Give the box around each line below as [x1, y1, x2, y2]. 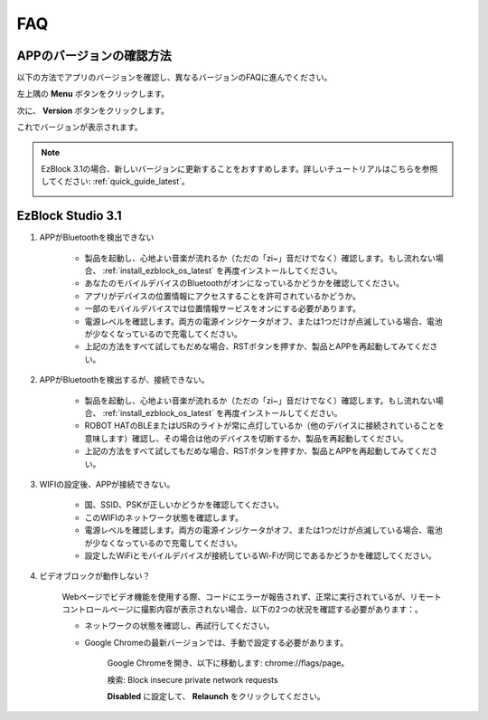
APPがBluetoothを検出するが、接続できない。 [39, 374, 210, 385]
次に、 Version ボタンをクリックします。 [16, 105, 169, 116]
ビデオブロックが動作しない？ [39, 571, 151, 582]
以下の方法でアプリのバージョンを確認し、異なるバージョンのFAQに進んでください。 [16, 72, 333, 83]
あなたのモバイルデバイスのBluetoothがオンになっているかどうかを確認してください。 [84, 278, 405, 289]
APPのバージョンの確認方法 [16, 48, 172, 63]
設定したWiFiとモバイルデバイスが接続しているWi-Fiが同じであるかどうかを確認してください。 [84, 550, 437, 561]
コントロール [61, 604, 110, 615]
